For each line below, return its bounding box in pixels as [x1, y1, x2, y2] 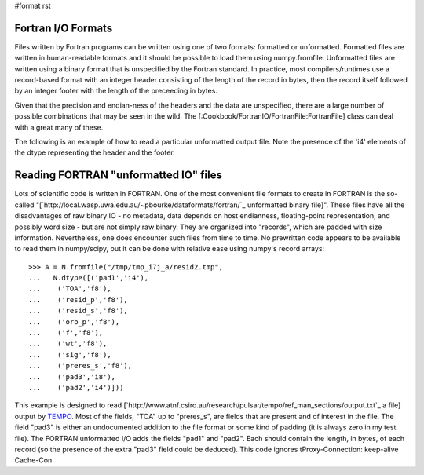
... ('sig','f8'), [28, 350, 111, 359]
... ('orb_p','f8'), [28, 317, 120, 326]
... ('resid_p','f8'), [28, 295, 129, 304]
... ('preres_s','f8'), [28, 361, 133, 371]
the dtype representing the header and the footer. [14, 148, 176, 157]
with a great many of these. [14, 122, 104, 132]
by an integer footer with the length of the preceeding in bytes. [14, 86, 217, 96]
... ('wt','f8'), [28, 339, 108, 349]
